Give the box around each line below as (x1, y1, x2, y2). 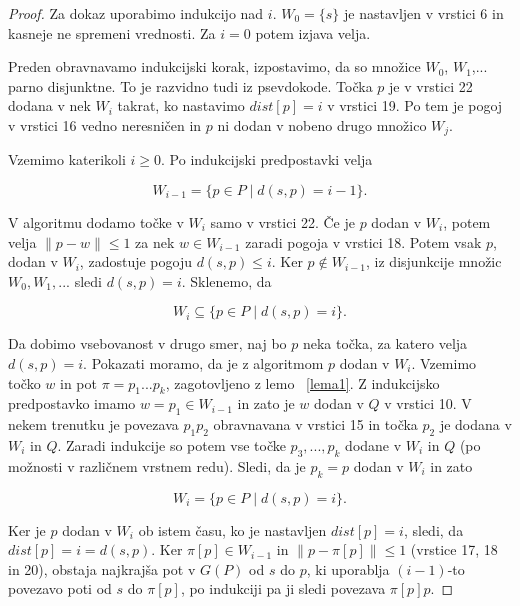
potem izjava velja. (255, 22, 371, 43)
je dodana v (439, 414, 512, 435)
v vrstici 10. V (384, 393, 472, 414)
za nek (135, 231, 175, 252)
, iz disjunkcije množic (366, 251, 502, 272)
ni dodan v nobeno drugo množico (217, 114, 427, 135)
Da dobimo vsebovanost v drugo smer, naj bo (8, 333, 287, 354)
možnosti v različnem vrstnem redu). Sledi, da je (8, 455, 306, 476)
